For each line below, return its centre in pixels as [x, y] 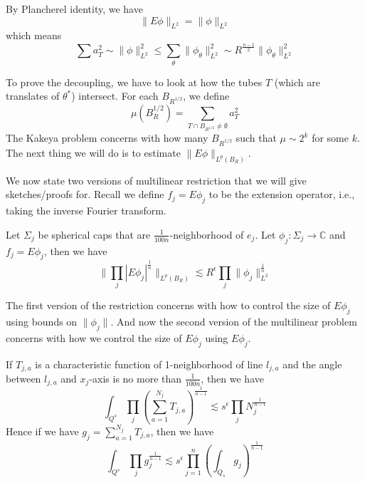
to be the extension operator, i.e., [282, 194]
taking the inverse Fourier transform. [86, 211]
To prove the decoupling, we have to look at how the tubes [134, 82]
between [23, 378]
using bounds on [42, 321]
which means [34, 35]
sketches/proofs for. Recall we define [85, 194]
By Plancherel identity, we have [74, 9]
